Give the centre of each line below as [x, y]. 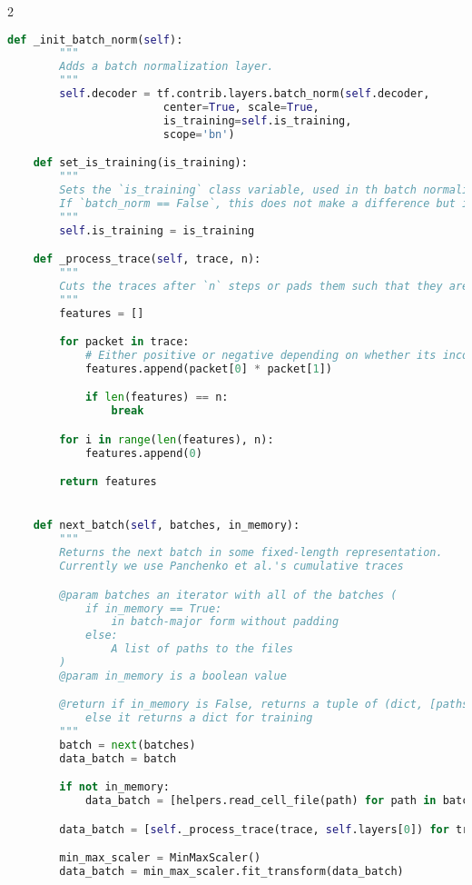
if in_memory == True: [153, 608]
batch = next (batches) [128, 746]
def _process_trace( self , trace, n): [147, 259]
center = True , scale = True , [241, 107]
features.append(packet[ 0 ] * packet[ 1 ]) [209, 368]
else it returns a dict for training [199, 718]
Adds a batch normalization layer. [167, 67]
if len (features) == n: [157, 398]
